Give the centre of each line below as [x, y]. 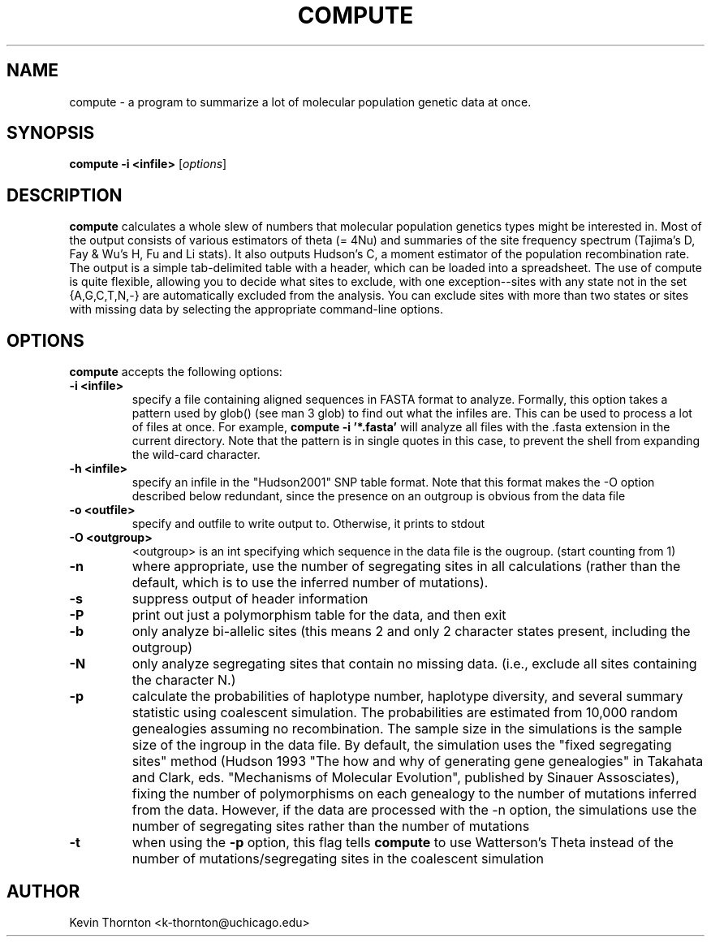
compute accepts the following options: [176, 372]
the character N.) [184, 680]
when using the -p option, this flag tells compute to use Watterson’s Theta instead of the [403, 843]
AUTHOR [43, 891]
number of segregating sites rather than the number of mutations [331, 826]
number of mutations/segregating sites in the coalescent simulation [338, 859]
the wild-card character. [196, 455]
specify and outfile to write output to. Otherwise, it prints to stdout [308, 524]
